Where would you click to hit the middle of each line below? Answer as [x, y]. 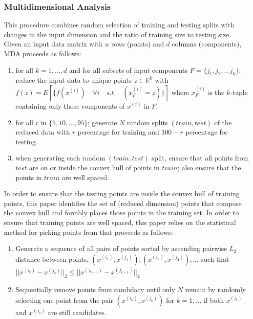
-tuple [239, 92]
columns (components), [207, 44]
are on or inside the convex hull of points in [94, 167]
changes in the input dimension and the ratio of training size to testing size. [117, 34]
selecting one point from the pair [64, 300]
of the [223, 122]
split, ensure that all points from [200, 158]
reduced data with [43, 132]
